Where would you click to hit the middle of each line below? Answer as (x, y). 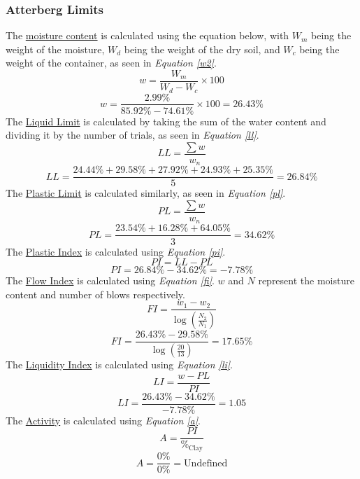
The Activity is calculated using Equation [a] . (103, 420)
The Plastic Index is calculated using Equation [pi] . (116, 251)
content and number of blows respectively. (95, 294)
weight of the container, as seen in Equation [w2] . (111, 63)
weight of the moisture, (55, 49)
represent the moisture (306, 280)
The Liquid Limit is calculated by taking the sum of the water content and (166, 121)
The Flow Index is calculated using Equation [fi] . (110, 280)
